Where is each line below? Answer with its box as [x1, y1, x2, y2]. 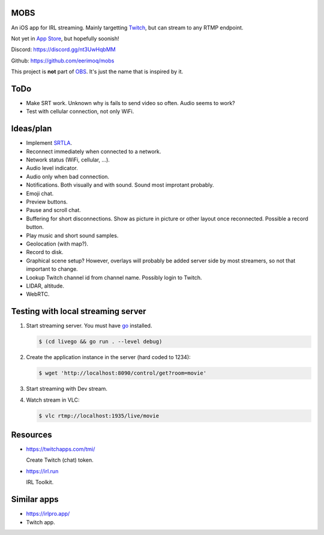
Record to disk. [26, 249, 64, 256]
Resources [11, 429, 52, 440]
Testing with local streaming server [11, 306, 146, 316]
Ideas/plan [11, 124, 52, 134]
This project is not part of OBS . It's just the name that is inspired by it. [11, 68, 184, 75]
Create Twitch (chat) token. [26, 456, 94, 464]
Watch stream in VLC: [26, 396, 80, 404]
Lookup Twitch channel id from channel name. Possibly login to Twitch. [26, 274, 202, 281]
